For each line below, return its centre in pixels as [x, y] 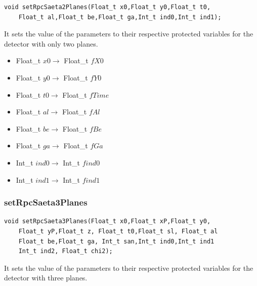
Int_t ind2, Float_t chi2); [66, 251]
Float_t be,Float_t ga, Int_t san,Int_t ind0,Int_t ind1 [116, 241]
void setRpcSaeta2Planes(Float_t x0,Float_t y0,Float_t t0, [108, 7]
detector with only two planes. [51, 43]
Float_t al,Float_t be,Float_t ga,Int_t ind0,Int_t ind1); [120, 17]
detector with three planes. [46, 278]
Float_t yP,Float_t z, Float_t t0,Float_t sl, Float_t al [118, 231]
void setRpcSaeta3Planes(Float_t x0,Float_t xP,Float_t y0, [108, 221]
